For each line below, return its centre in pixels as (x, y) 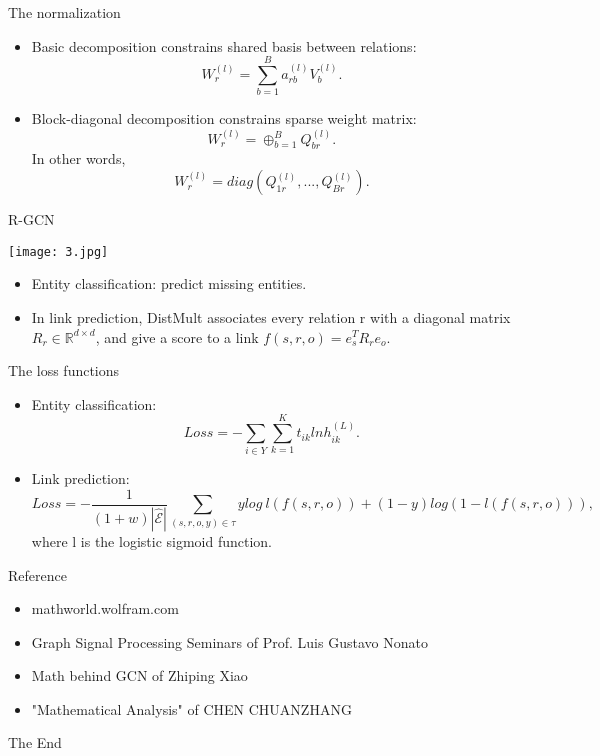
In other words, (78, 158)
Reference (37, 574)
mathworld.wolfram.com (105, 608)
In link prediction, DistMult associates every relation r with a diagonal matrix (271, 316)
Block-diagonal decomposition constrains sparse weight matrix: (224, 118)
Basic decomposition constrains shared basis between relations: (224, 45)
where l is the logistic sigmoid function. (152, 540)
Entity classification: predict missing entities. (169, 283)
